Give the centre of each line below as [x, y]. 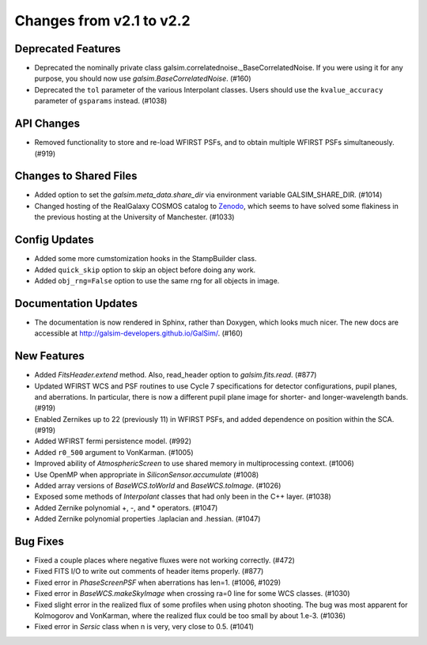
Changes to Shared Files [76, 176]
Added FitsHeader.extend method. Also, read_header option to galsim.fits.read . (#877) [176, 375]
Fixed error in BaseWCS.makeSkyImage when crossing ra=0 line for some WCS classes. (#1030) [193, 594]
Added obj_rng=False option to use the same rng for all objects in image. [157, 280]
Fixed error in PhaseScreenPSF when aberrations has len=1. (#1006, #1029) [158, 582]
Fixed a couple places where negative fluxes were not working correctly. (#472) [165, 560]
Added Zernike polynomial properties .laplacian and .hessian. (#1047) [147, 519]
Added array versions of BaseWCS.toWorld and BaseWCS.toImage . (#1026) [158, 486]
